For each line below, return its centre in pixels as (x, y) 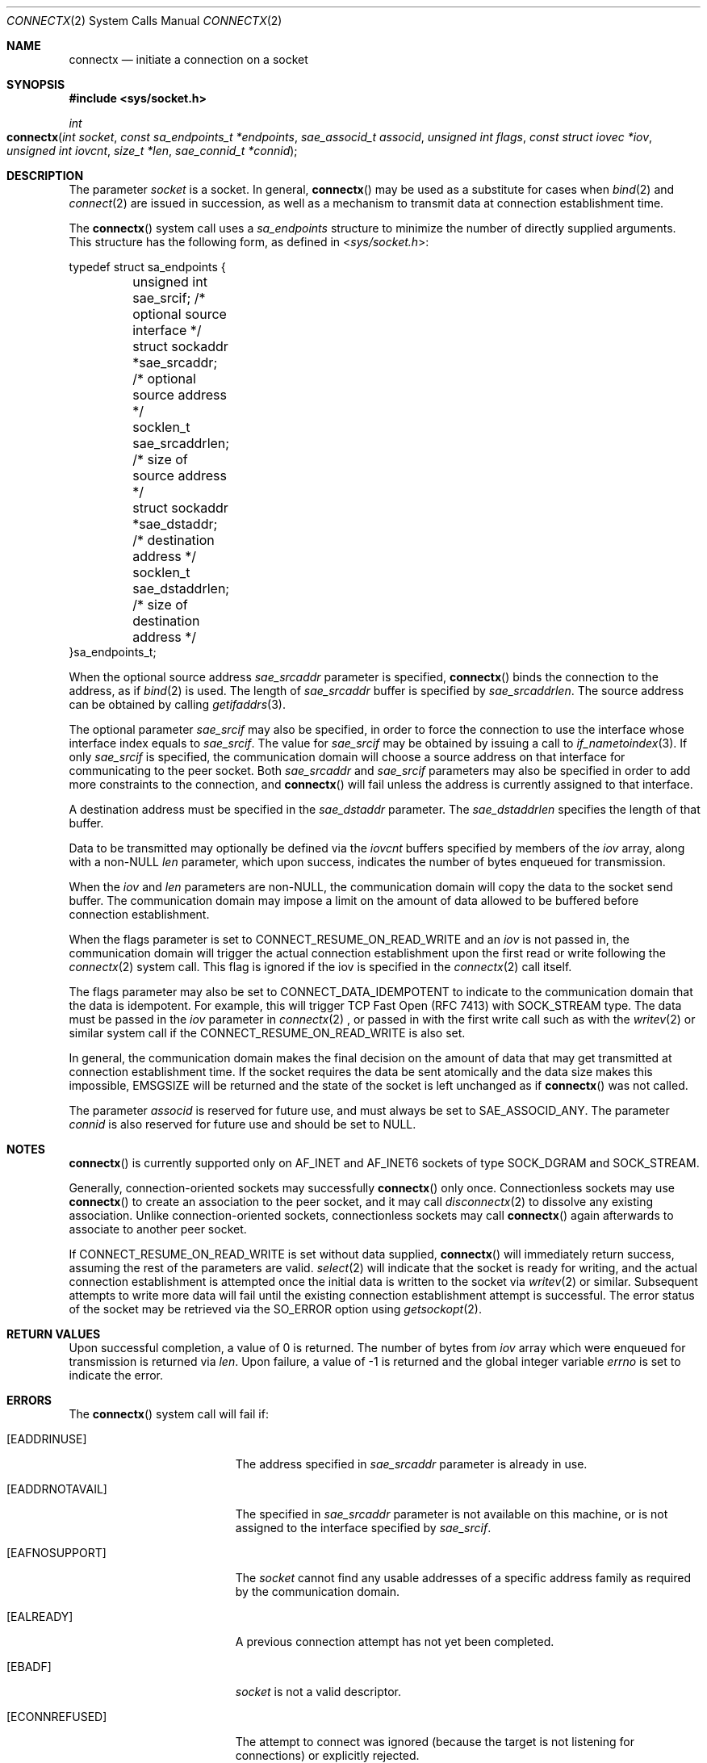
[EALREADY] (40, 1616)
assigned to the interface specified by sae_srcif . (363, 1528)
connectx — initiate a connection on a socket (188, 59)
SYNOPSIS (36, 84)
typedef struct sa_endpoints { (147, 267)
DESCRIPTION (45, 176)
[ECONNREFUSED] (57, 1717)
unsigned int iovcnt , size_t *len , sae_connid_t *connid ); (152, 151)
